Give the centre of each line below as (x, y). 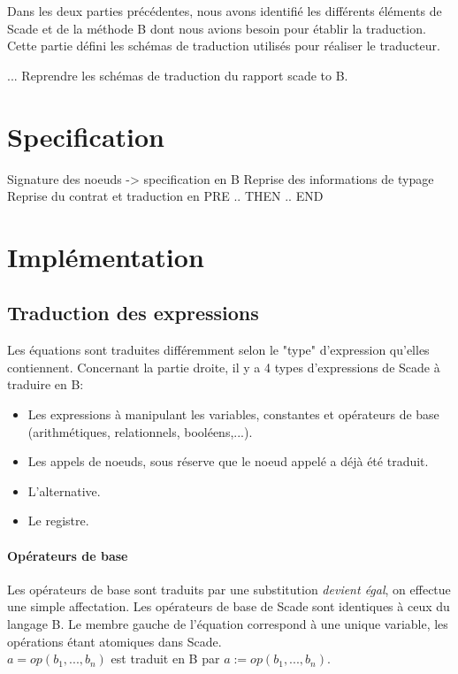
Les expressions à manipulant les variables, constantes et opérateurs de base (233, 414)
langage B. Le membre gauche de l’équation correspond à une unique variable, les (228, 624)
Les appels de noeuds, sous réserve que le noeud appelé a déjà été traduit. (228, 461)
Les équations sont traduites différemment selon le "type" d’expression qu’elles (218, 350)
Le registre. (58, 521)
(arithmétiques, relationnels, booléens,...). (140, 431)
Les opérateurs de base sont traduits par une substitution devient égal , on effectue (229, 589)
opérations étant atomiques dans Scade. (114, 641)
